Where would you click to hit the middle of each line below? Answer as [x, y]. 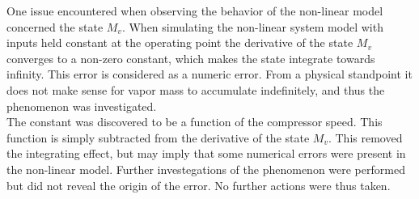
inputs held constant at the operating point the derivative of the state [180, 42]
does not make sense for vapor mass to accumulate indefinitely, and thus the [196, 89]
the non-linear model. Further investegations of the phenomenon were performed [206, 169]
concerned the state [55, 26]
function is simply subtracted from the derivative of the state [158, 137]
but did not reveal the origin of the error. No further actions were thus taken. [199, 185]
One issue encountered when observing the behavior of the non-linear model [195, 11]
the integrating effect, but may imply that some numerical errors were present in [206, 153]
